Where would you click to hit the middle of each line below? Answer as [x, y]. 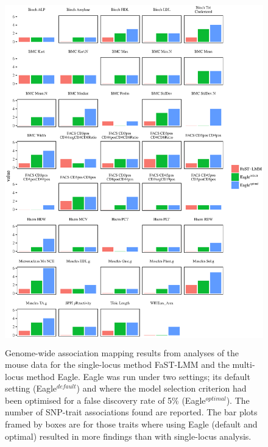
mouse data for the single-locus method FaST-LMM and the [117, 364]
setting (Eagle [31, 388]
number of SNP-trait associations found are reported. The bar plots [131, 412]
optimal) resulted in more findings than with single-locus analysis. [128, 436]
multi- [244, 364]
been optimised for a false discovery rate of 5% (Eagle [105, 400]
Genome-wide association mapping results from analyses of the [122, 352]
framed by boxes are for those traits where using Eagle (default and [131, 424]
